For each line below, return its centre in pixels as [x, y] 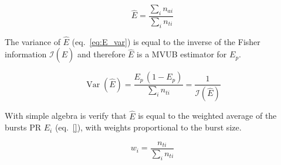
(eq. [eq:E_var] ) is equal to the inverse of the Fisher [166, 41]
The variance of [33, 41]
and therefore [101, 54]
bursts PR [23, 127]
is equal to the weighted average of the [207, 116]
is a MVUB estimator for [182, 54]
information [26, 54]
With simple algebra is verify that [66, 116]
